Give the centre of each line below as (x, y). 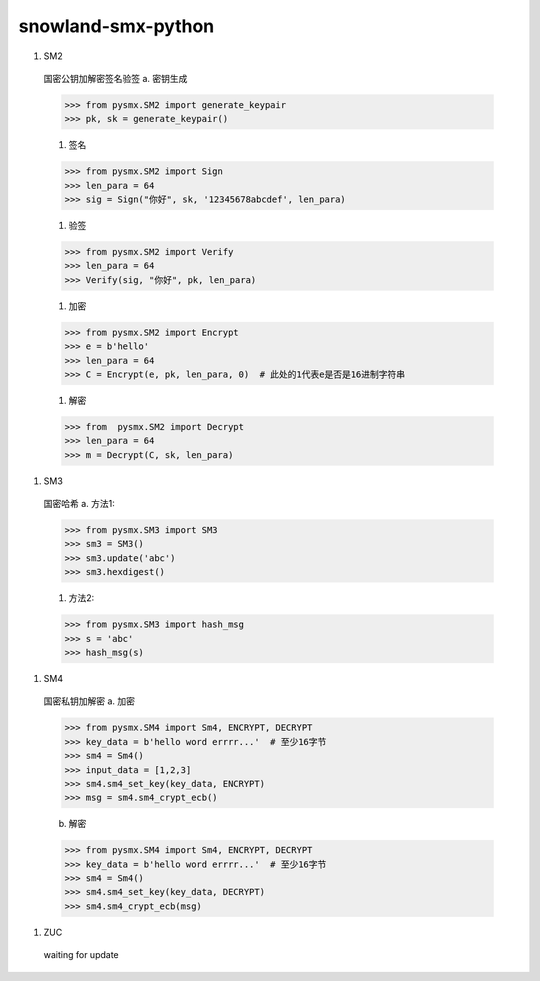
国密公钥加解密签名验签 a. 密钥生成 (115, 78)
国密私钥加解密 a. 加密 (89, 701)
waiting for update (81, 955)
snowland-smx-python (116, 26)
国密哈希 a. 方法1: (79, 504)
